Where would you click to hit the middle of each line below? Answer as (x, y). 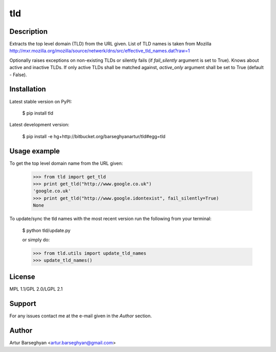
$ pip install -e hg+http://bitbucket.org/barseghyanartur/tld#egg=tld (94, 136)
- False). (18, 75)
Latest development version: (39, 125)
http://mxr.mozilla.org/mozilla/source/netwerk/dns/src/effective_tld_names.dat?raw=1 (100, 51)
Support (23, 304)
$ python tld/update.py (47, 230)
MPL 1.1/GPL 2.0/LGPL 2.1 (36, 289)
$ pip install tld (38, 113)
